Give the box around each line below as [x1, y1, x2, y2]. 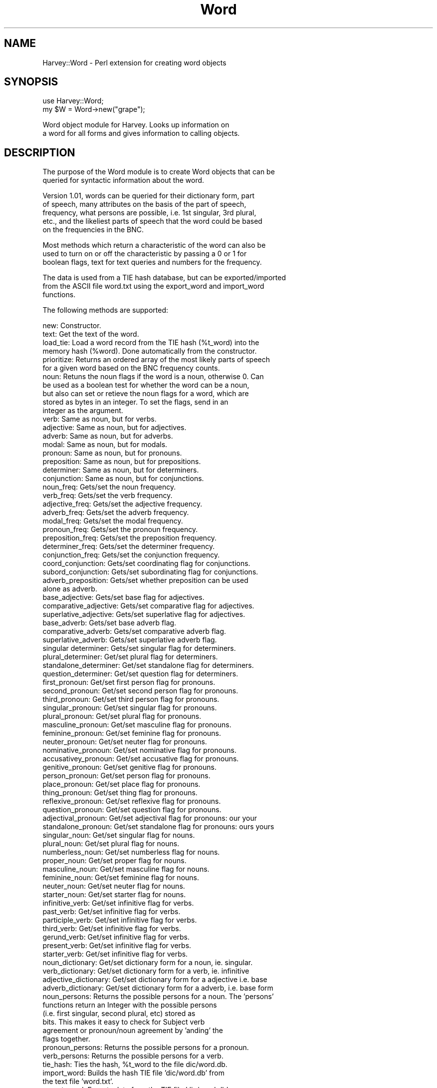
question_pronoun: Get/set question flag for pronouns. [42, 805, 221, 814]
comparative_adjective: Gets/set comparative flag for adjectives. [42, 601, 254, 610]
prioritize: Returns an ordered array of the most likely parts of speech [42, 355, 270, 364]
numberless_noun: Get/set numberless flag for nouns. [42, 848, 220, 857]
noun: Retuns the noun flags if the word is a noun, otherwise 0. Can [42, 372, 264, 381]
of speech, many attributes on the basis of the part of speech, [42, 200, 246, 209]
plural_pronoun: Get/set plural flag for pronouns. [42, 712, 202, 721]
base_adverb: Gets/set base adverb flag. [42, 618, 177, 627]
